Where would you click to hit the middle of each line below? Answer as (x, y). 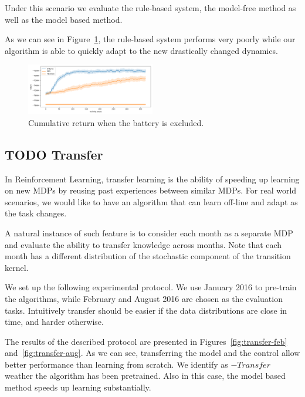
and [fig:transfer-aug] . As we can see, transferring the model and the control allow (152, 353)
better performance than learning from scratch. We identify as (116, 364)
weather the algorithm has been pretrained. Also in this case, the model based (145, 376)
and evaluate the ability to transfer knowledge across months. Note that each (143, 244)
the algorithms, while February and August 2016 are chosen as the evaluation (144, 298)
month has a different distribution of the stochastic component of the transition (148, 256)
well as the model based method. (64, 19)
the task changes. (36, 213)
